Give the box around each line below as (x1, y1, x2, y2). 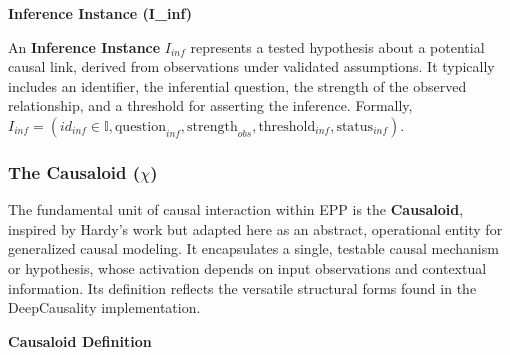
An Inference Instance (8, 36, 161, 57)
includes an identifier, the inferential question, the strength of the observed (8, 75, 467, 96)
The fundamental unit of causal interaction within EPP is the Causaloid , (8, 199, 464, 220)
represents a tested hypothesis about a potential (190, 36, 485, 57)
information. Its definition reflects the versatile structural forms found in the (8, 277, 477, 298)
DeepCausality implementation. (8, 297, 201, 318)
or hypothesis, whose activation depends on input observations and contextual (8, 257, 487, 278)
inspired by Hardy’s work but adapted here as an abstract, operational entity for (8, 218, 503, 239)
